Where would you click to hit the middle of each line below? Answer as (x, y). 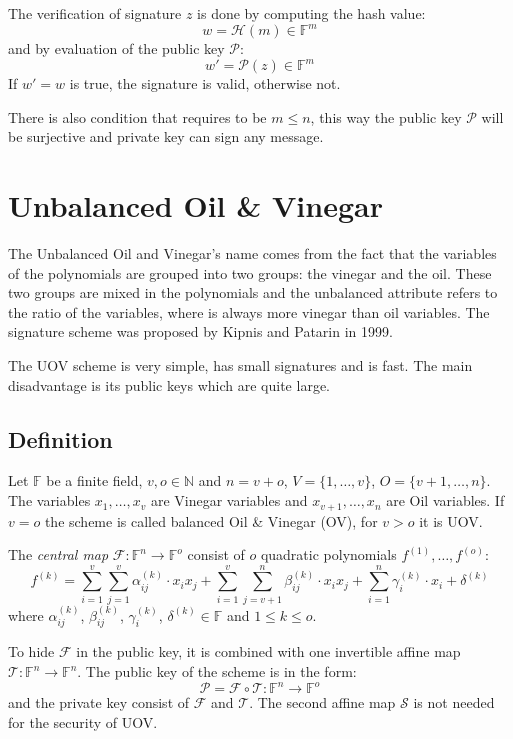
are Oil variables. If (445, 500)
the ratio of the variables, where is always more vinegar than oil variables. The (249, 311)
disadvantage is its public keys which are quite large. (169, 384)
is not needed (454, 702)
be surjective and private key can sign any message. (166, 136)
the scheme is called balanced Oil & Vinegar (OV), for (211, 520)
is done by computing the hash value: (311, 13)
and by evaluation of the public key (116, 48)
